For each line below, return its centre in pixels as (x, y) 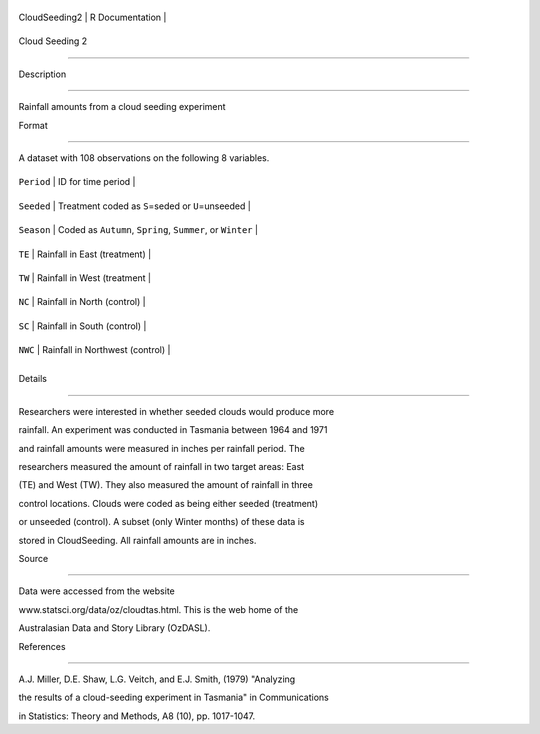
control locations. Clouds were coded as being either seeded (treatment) (168, 503)
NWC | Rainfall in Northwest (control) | (94, 350)
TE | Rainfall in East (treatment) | (85, 254)
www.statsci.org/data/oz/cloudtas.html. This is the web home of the (158, 609)
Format (33, 125)
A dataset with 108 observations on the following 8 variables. (144, 157)
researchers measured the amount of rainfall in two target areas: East (161, 467)
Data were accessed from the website (96, 591)
